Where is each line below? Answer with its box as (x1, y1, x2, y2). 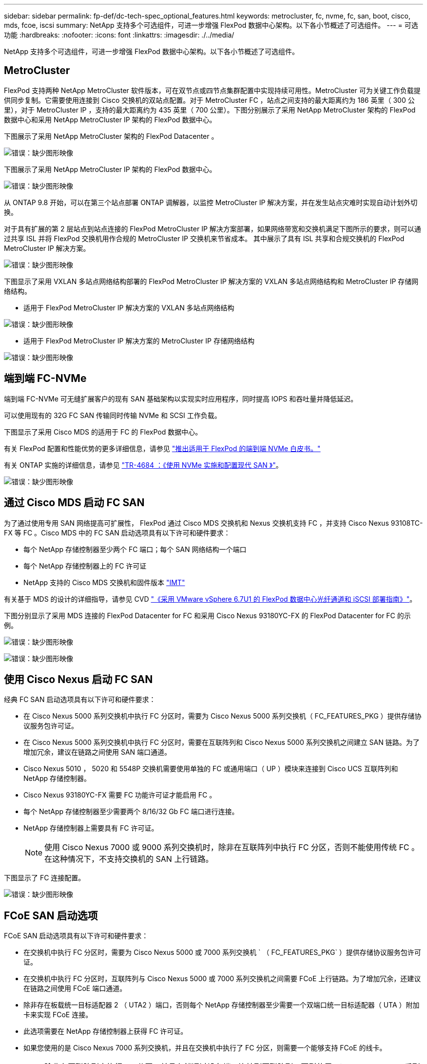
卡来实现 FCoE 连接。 (23, 1010, 93, 1019)
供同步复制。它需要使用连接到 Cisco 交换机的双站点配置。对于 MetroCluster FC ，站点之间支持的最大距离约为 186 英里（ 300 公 (4, 95, 415, 104)
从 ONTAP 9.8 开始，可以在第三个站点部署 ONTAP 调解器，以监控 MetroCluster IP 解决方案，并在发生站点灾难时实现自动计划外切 (4, 198, 418, 207)
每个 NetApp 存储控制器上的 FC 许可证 (23, 561, 147, 570)
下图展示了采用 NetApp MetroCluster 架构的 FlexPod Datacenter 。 (4, 132, 218, 140)
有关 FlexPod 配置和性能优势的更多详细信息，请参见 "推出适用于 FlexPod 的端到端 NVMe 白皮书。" (4, 444, 321, 453)
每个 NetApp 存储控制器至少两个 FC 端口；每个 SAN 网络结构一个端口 (23, 545, 247, 553)
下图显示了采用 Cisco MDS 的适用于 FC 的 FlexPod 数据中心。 (4, 427, 202, 436)
